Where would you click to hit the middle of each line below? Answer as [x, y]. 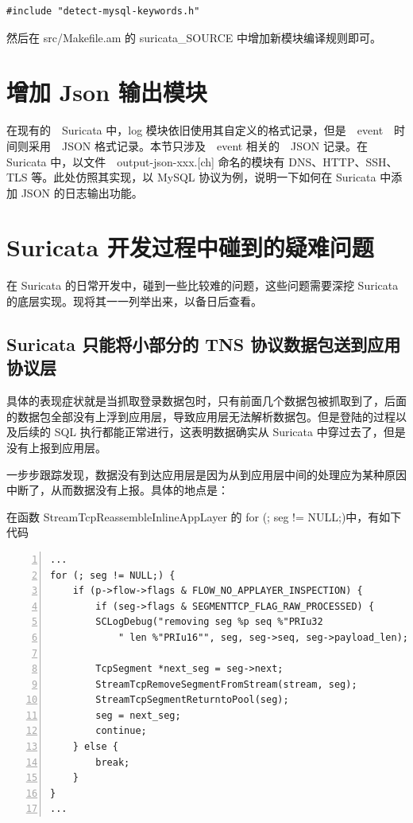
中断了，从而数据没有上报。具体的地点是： [118, 490]
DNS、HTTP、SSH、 [343, 161]
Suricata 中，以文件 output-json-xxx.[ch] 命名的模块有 [146, 161]
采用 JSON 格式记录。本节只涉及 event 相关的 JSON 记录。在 [198, 145]
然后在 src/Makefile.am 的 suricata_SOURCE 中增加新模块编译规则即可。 [194, 37]
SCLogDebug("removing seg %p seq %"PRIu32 [209, 622]
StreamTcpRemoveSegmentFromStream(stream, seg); [226, 684]
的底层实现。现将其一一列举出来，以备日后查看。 [134, 301]
